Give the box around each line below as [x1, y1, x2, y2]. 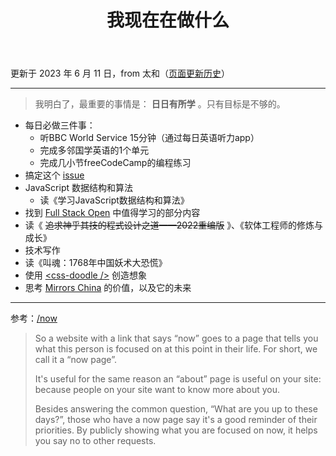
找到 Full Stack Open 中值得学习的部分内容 [24, 207, 201, 219]
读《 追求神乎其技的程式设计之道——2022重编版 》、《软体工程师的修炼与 [24, 219, 324, 231]
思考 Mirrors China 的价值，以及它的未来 [24, 282, 192, 294]
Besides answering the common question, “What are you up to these [34, 403, 318, 415]
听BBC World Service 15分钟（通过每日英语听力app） [39, 132, 260, 144]
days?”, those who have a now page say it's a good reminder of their [34, 414, 318, 426]
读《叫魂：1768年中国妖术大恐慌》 [24, 257, 168, 269]
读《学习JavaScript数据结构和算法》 [39, 194, 190, 206]
